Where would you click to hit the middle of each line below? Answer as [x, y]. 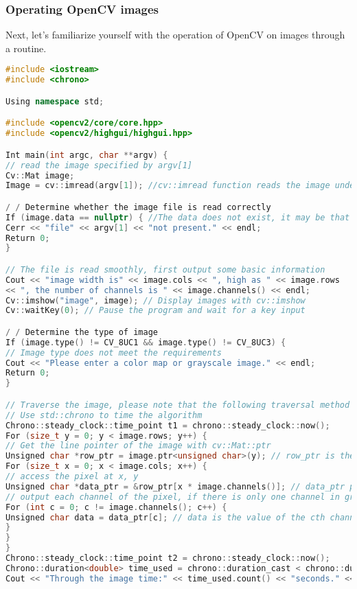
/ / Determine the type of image [82, 332]
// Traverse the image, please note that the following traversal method [178, 405]
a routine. [26, 48]
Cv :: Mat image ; [40, 175]
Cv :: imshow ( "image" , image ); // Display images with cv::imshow [156, 300]
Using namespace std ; [55, 101]
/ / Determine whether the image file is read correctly [138, 207]
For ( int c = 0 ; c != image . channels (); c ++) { [116, 507]
